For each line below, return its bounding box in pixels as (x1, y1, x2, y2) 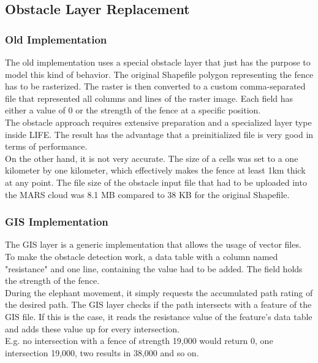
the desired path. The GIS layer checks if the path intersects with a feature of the (5, 298, 312, 311)
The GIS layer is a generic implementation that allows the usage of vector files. (5, 238, 301, 251)
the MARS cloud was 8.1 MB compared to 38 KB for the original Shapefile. (5, 188, 290, 201)
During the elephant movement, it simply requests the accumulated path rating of (5, 286, 313, 299)
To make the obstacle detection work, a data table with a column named (5, 250, 278, 262)
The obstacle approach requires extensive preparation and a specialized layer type (5, 115, 312, 128)
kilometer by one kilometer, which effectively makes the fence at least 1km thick (5, 164, 306, 177)
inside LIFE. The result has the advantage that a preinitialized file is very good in (5, 128, 314, 140)
